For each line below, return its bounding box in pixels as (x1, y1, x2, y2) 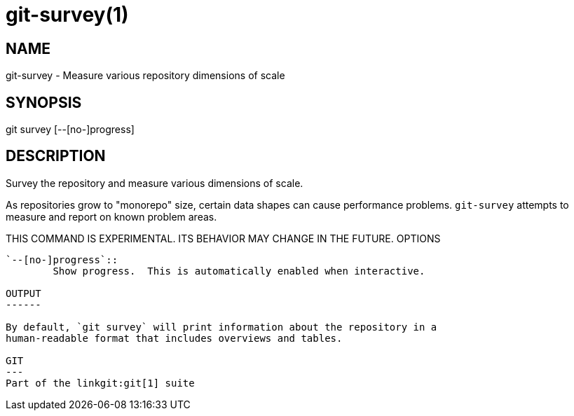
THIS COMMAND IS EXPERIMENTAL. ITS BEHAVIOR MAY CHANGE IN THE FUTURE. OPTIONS (6, 232, 441, 244)
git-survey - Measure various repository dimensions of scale (6, 69, 285, 82)
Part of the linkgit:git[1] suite (6, 377, 195, 389)
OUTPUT (6, 287, 41, 299)
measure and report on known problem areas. (6, 210, 217, 223)
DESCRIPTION (6, 147, 106, 165)
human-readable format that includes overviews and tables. (6, 332, 343, 344)
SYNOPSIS (6, 93, 82, 111)
